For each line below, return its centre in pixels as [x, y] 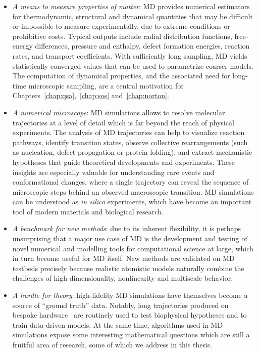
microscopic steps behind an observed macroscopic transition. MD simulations [133, 191]
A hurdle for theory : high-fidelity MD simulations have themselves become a [130, 295]
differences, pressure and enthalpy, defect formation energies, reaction [142, 46]
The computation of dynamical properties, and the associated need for [121, 76]
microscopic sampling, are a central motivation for [106, 85]
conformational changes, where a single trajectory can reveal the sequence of [131, 182]
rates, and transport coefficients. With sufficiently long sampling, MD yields [130, 55]
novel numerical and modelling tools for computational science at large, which [133, 248]
